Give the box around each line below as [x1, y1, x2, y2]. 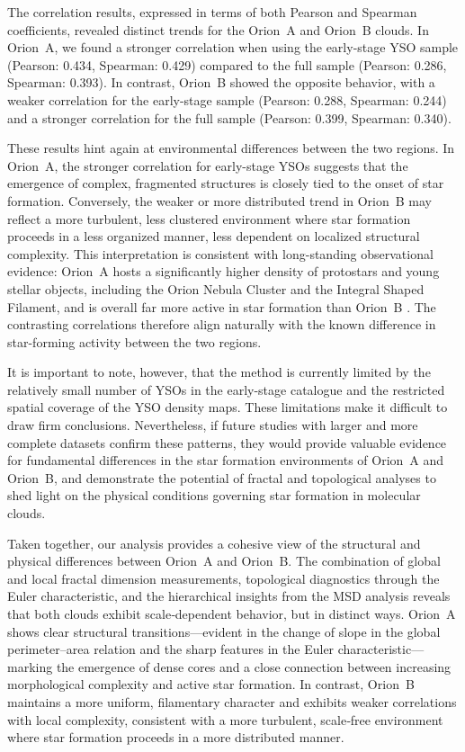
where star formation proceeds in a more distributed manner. [7, 728, 344, 747]
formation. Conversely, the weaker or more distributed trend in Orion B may [7, 191, 433, 210]
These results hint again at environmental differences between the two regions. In [7, 139, 455, 157]
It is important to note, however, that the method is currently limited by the [7, 363, 431, 381]
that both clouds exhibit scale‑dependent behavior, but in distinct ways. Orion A [7, 604, 456, 622]
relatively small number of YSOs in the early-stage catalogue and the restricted [7, 380, 445, 398]
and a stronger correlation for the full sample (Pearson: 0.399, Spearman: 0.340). [7, 108, 452, 127]
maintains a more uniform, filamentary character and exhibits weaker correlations [7, 692, 457, 711]
